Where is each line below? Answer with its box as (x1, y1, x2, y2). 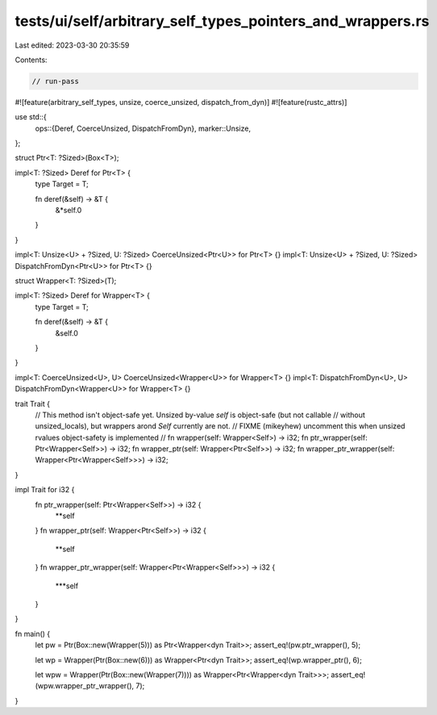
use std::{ (15, 112, 48, 122)
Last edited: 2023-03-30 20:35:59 (15, 40, 130, 50)
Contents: (15, 55, 48, 65)
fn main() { (15, 629, 51, 638)
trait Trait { (15, 399, 50, 408)
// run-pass (31, 77, 80, 86)
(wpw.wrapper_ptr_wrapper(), (35, 681, 135, 691)
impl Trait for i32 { (15, 485, 75, 495)
